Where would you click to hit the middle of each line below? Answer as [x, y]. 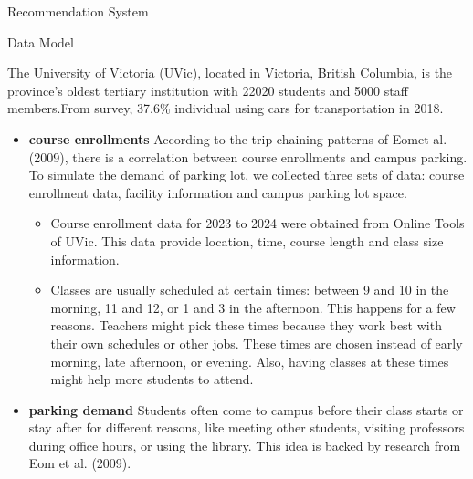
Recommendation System [78, 11]
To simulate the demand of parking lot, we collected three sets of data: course [247, 175]
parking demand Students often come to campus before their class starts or [246, 409]
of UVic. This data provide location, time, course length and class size [247, 240]
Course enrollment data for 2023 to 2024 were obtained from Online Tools [258, 223]
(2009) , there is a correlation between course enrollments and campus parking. [248, 156]
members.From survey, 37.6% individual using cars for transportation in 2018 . [226, 108]
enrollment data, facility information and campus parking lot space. [218, 192]
